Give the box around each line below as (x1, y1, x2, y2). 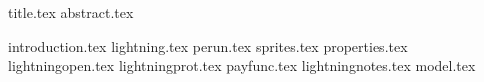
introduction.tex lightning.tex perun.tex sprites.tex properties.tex (8, 35, 408, 56)
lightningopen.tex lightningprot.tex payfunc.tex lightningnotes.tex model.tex (8, 55, 476, 76)
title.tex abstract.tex (8, 2, 134, 22)
